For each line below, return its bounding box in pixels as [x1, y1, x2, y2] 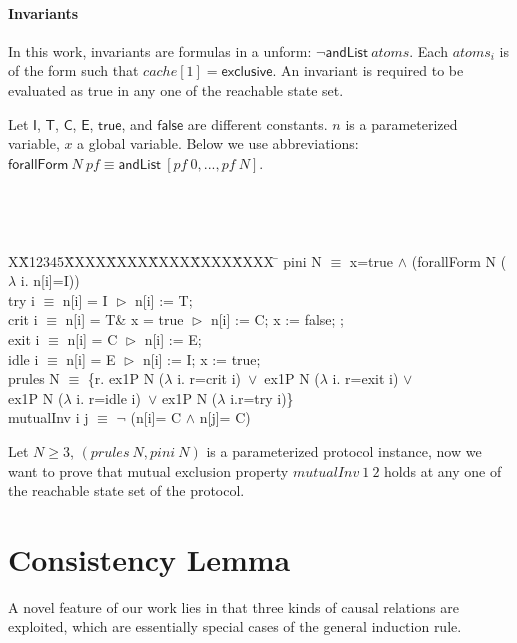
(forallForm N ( [411, 250, 507, 271]
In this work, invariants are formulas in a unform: [8, 40, 312, 61]
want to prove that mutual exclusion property [8, 460, 289, 481]
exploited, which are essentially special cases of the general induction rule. [8, 616, 462, 637]
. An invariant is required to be [272, 60, 464, 81]
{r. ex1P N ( [87, 368, 165, 389]
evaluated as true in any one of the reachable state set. [8, 79, 344, 100]
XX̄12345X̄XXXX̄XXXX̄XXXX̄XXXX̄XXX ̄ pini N [8, 250, 322, 271]
